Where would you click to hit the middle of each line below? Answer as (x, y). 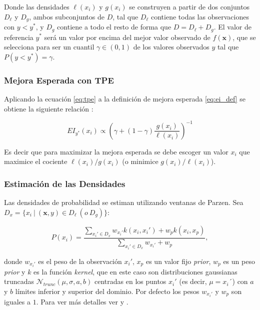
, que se (244, 37)
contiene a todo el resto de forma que (114, 27)
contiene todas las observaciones (200, 16)
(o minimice (140, 161)
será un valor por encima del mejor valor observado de (127, 37)
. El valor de (232, 27)
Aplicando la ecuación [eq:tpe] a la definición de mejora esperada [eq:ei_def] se (125, 98)
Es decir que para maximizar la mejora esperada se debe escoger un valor (116, 151)
